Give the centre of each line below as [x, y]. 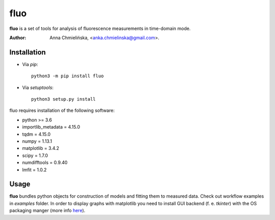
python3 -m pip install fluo [67, 76]
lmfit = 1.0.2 [34, 170]
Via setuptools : [38, 87]
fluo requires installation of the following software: [62, 111]
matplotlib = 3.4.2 [41, 148]
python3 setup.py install [64, 99]
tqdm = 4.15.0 [36, 134]
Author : [18, 38]
